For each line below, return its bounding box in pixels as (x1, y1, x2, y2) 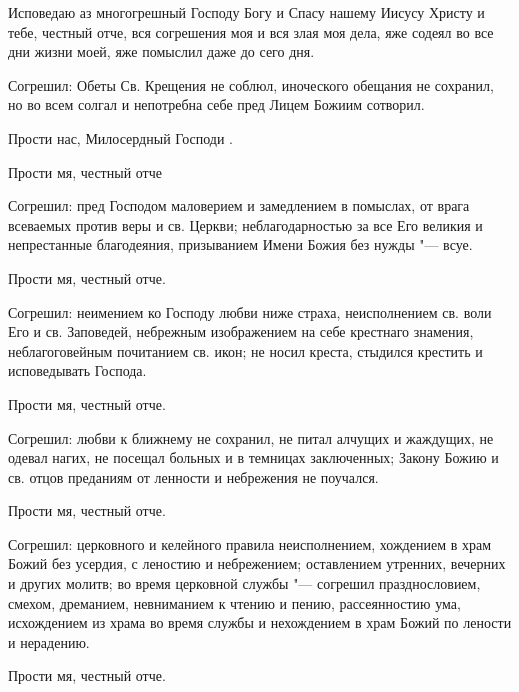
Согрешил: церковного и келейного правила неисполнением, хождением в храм (8, 533, 492, 554)
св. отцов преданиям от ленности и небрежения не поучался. (8, 466, 379, 487)
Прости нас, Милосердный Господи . (8, 127, 233, 148)
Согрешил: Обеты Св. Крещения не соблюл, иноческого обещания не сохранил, (8, 74, 494, 95)
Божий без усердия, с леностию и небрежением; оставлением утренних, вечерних (8, 553, 506, 574)
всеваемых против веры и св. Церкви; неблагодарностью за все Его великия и (8, 214, 483, 235)
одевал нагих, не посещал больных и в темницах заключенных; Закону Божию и (8, 447, 499, 468)
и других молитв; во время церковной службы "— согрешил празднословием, (8, 573, 481, 594)
